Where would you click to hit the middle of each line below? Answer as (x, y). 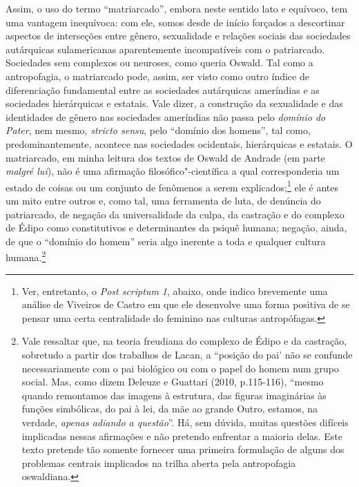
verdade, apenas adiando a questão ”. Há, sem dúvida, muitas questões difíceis (185, 422)
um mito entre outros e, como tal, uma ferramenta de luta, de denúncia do (163, 200)
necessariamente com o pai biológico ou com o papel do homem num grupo (180, 368)
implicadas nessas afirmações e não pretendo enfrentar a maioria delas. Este (182, 436)
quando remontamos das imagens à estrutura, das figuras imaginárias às (174, 395)
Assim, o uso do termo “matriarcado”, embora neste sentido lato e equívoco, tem (177, 8)
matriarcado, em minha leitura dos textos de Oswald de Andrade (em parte (165, 157)
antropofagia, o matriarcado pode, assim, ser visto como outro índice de (157, 76)
